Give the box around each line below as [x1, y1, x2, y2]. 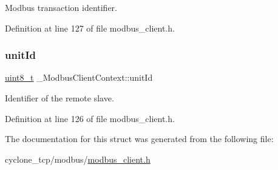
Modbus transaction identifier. [5, 1, 117, 13]
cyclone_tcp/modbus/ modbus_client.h [5, 152, 151, 165]
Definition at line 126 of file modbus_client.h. [5, 112, 175, 124]
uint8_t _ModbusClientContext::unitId [5, 71, 153, 84]
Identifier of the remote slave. [5, 92, 114, 104]
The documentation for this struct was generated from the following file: [5, 132, 274, 145]
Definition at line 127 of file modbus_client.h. [5, 21, 175, 34]
